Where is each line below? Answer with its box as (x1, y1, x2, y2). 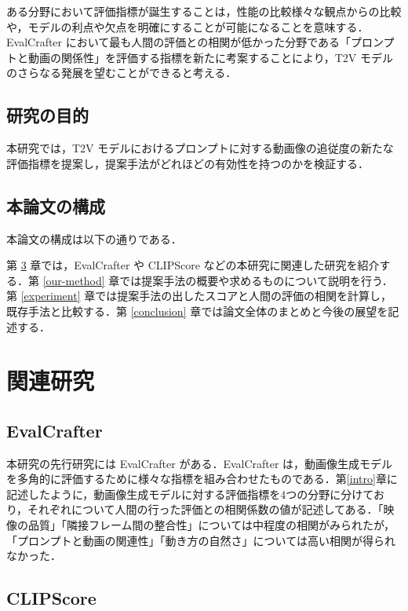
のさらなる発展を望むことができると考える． (6, 64, 237, 81)
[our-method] (42, 272, 105, 288)
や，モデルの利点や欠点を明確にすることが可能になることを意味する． (6, 18, 369, 35)
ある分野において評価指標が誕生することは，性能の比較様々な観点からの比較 (6, 3, 402, 19)
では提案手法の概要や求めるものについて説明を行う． (119, 272, 393, 288)
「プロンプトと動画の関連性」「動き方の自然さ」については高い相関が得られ (6, 532, 395, 548)
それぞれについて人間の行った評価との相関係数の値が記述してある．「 (27, 501, 384, 518)
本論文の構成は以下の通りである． (6, 230, 182, 247)
